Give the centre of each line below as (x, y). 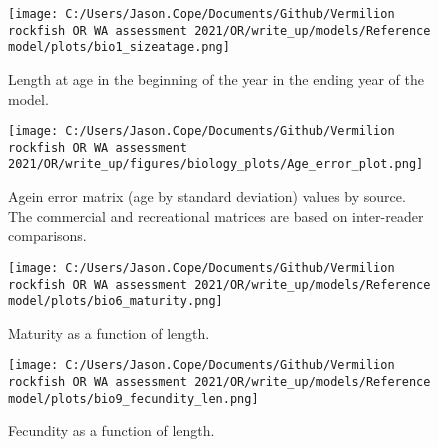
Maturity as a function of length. (109, 332)
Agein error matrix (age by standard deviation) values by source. (207, 196)
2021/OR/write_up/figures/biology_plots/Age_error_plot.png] (216, 164)
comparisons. (47, 235)
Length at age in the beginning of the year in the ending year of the (216, 78)
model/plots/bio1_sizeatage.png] (119, 47)
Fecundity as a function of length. (111, 430)
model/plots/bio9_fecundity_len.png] (133, 398)
